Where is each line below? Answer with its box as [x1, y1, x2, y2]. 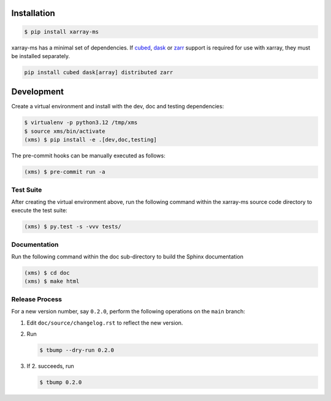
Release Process [11, 294, 63, 303]
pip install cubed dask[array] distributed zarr [24, 69, 173, 76]
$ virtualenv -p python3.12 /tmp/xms [24, 119, 138, 126]
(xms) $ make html [24, 278, 80, 285]
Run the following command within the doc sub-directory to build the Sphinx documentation [11, 253, 243, 260]
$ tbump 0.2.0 [39, 378, 82, 386]
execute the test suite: [11, 207, 67, 214]
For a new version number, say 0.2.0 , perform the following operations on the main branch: [11, 308, 245, 315]
